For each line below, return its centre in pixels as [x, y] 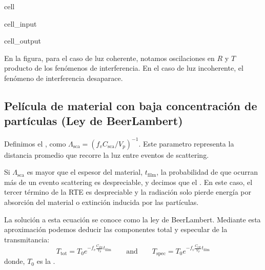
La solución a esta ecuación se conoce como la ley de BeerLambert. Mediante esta [132, 219]
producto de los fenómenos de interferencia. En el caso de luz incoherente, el [124, 68]
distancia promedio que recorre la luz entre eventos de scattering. [107, 154]
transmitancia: [27, 239]
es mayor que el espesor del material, [85, 172]
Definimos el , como [35, 143]
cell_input [21, 23]
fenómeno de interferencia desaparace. [64, 78]
